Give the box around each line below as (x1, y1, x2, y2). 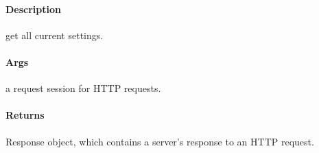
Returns (5, 108, 45, 122)
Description (5, 1, 62, 16)
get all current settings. (5, 27, 104, 42)
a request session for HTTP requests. (5, 81, 161, 95)
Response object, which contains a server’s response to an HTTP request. (5, 134, 314, 148)
